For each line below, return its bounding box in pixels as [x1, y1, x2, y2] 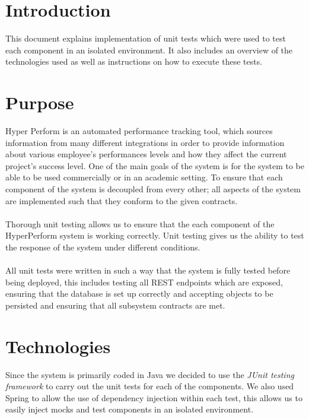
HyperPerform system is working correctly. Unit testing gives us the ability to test [5, 229, 304, 242]
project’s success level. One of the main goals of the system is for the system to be [5, 159, 304, 172]
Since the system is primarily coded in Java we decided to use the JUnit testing [5, 368, 294, 380]
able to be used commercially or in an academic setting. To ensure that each [5, 171, 283, 183]
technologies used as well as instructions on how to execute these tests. [5, 55, 263, 68]
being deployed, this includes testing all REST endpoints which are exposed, [5, 275, 283, 288]
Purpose [5, 90, 74, 115]
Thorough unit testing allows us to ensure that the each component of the [5, 217, 275, 230]
